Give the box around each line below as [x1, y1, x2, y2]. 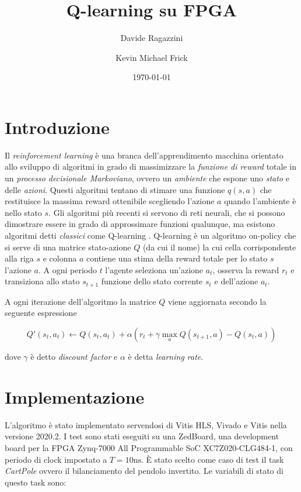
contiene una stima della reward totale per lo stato [86, 252, 268, 264]
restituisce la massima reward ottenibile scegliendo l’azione [5, 195, 215, 207]
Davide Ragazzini [120, 32, 183, 44]
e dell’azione [214, 275, 258, 287]
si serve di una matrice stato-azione [5, 240, 131, 253]
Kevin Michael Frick [116, 51, 188, 63]
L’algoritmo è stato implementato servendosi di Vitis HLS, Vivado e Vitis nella [5, 418, 287, 431]
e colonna [43, 252, 77, 264]
